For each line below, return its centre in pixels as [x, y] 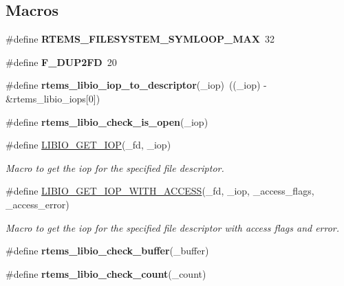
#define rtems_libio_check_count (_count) [106, 273]
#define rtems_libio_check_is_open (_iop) [107, 121]
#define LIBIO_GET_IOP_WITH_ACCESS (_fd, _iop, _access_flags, [160, 191]
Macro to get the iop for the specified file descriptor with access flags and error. [173, 227]
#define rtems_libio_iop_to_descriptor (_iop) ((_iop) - [136, 85]
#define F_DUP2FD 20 [61, 62]
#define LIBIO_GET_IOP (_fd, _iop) [88, 145]
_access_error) [37, 204]
